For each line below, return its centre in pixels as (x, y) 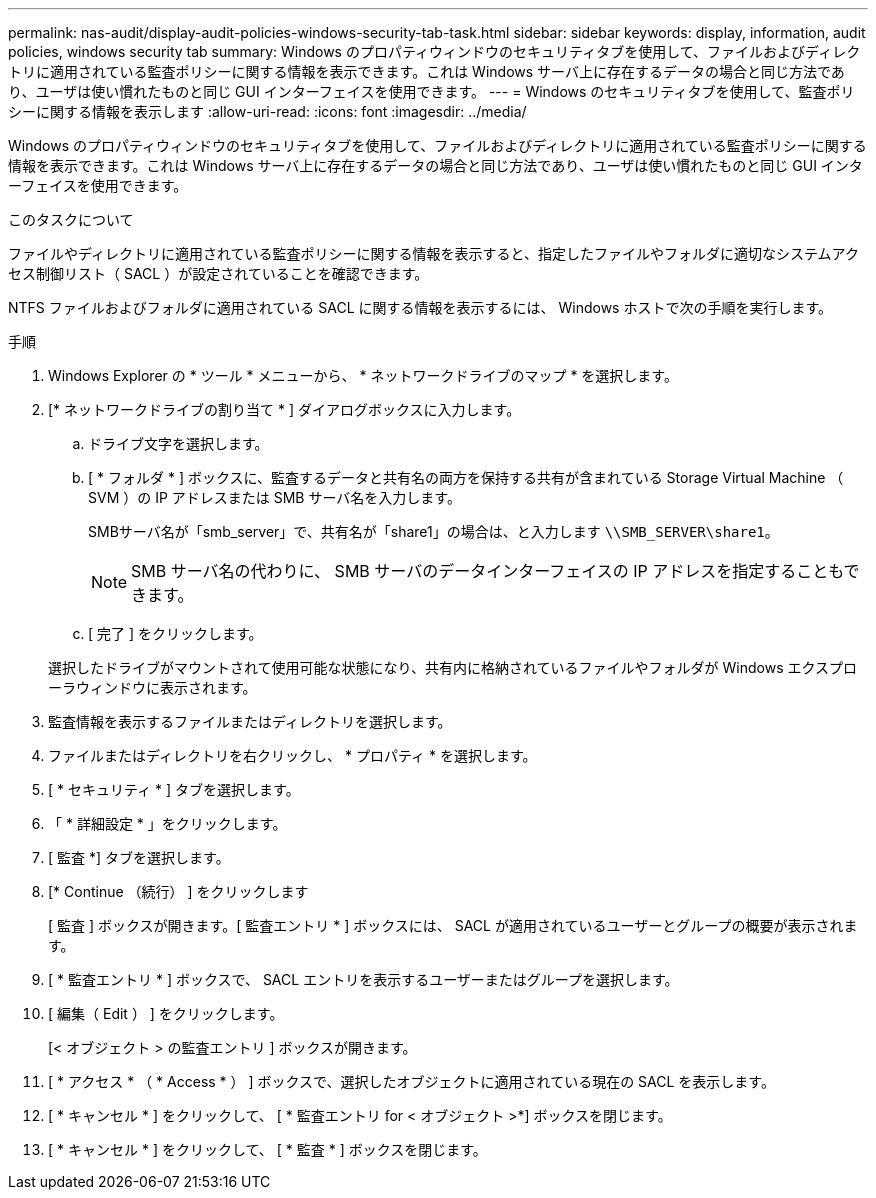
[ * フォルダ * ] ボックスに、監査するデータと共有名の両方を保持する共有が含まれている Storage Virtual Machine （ (466, 477)
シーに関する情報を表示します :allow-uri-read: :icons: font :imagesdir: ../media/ (267, 111)
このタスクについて (71, 219)
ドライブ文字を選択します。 (178, 443)
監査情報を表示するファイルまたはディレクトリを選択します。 (250, 721)
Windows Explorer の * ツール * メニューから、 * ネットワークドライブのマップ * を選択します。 (363, 375)
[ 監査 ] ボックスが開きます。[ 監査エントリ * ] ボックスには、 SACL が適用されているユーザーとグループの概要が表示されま (453, 925)
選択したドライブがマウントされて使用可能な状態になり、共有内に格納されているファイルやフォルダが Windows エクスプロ (453, 667)
